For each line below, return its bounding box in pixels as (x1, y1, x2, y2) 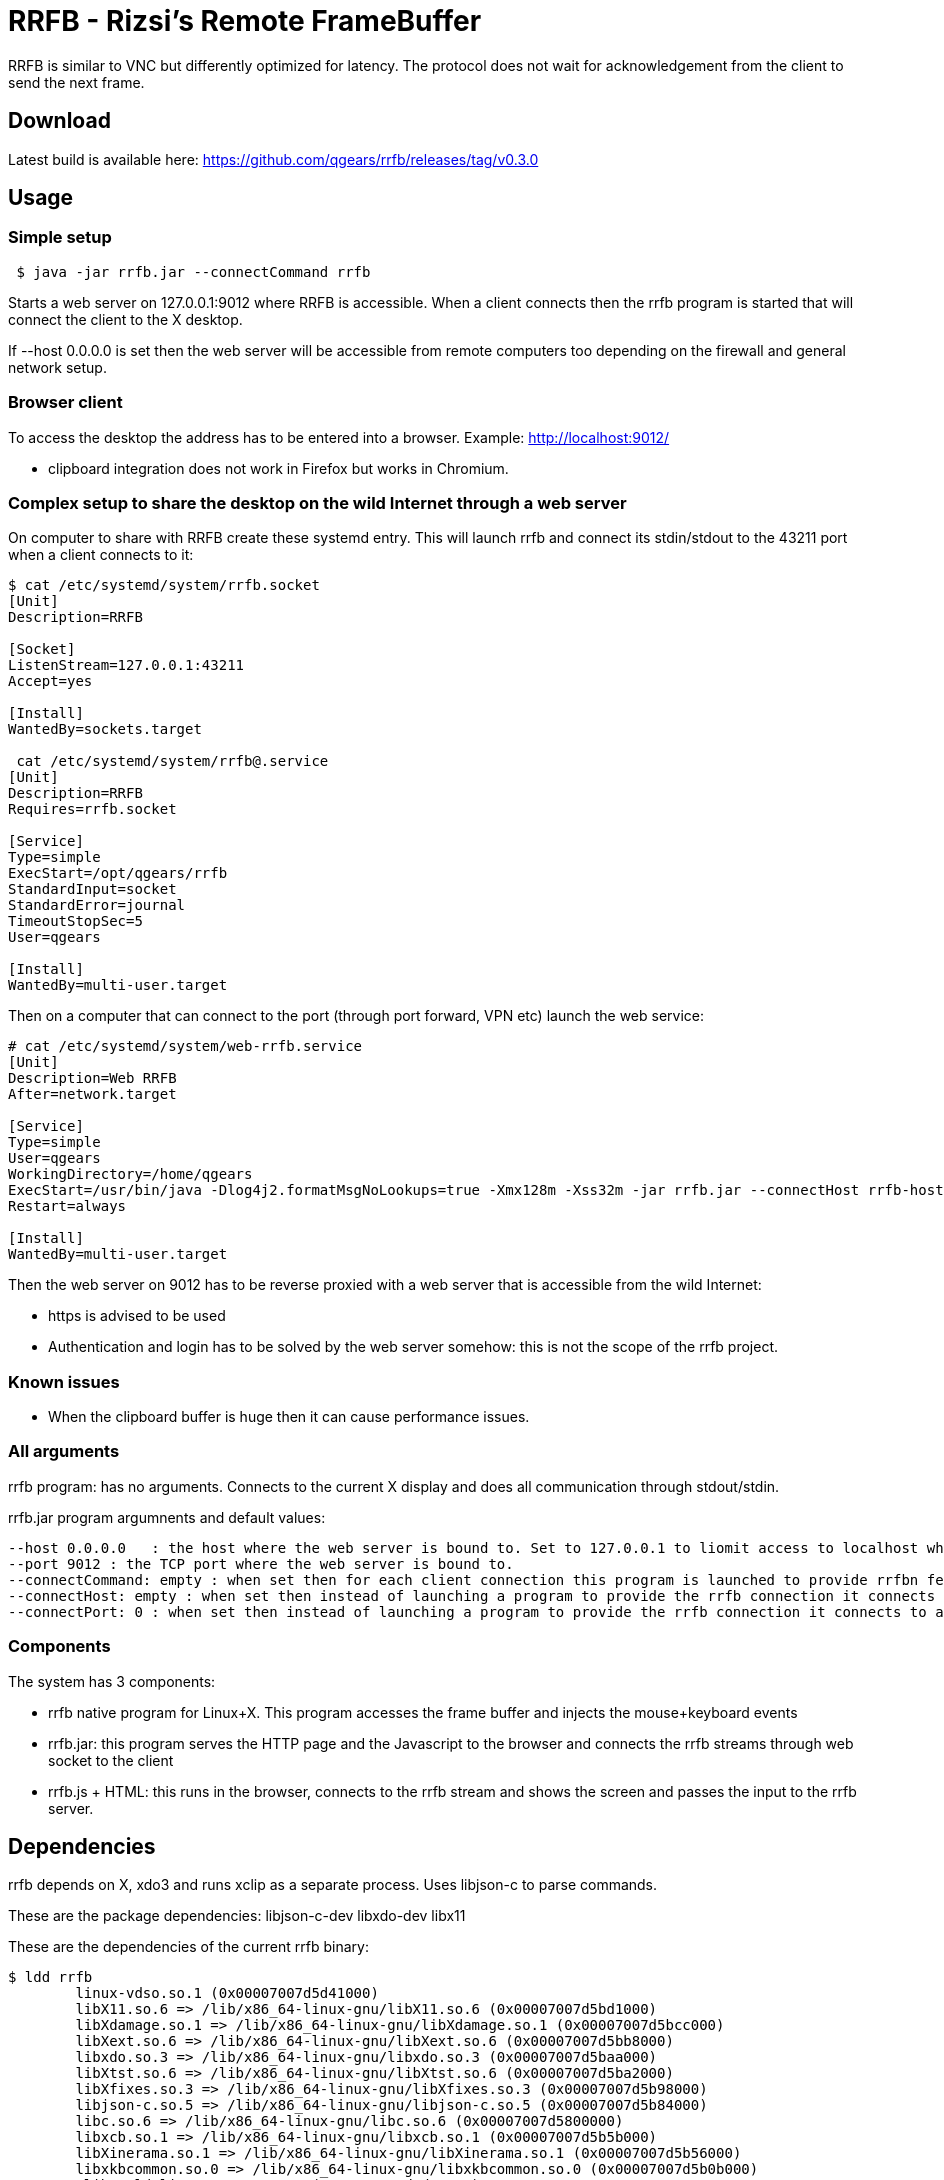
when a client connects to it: (8, 546, 194, 564)
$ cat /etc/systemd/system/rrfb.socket (8, 577, 320, 594)
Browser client (8, 392, 123, 413)
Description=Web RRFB (8, 1070, 177, 1087)
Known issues (8, 1371, 120, 1392)
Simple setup (8, 227, 112, 248)
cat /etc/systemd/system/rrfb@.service (16, 753, 329, 770)
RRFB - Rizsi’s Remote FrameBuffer (8, 4, 482, 38)
